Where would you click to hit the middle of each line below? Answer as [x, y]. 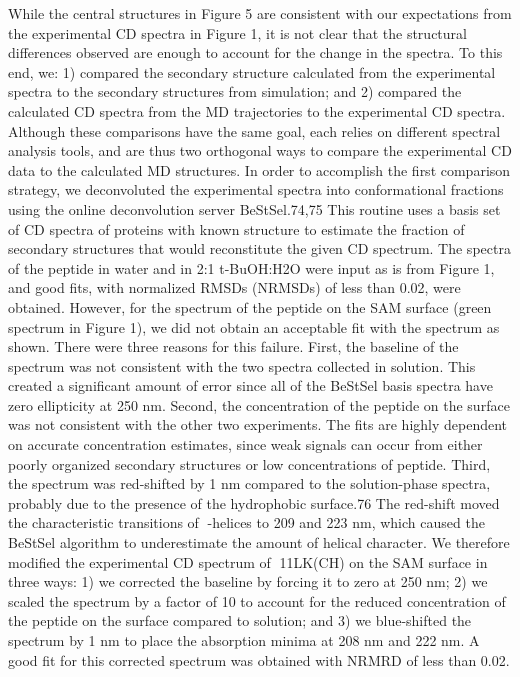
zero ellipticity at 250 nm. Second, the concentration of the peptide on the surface [259, 404]
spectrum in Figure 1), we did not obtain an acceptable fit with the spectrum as [254, 326]
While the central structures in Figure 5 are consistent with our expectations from [260, 13]
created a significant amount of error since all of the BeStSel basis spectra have [250, 385]
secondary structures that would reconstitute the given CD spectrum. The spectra [259, 248]
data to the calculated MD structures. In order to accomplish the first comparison [259, 169]
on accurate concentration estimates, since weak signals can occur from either [245, 444]
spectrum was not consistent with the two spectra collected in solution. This [242, 365]
